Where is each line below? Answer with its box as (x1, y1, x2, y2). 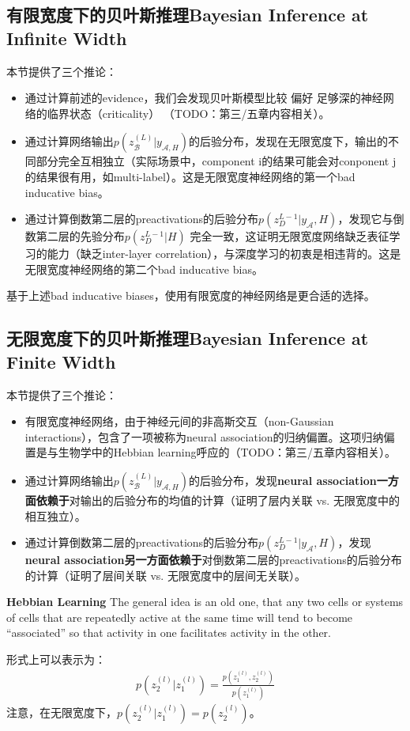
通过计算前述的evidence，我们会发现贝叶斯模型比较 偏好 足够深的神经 (24, 89, 383, 106)
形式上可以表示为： (6, 651, 106, 668)
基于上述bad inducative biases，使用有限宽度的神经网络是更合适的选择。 (6, 287, 375, 304)
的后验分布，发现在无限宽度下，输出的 (188, 133, 388, 150)
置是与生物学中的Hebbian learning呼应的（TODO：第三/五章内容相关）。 (24, 444, 397, 460)
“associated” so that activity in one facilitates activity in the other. (6, 624, 331, 641)
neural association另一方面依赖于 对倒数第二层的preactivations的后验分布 (24, 551, 402, 568)
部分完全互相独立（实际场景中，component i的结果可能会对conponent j (36, 153, 397, 169)
